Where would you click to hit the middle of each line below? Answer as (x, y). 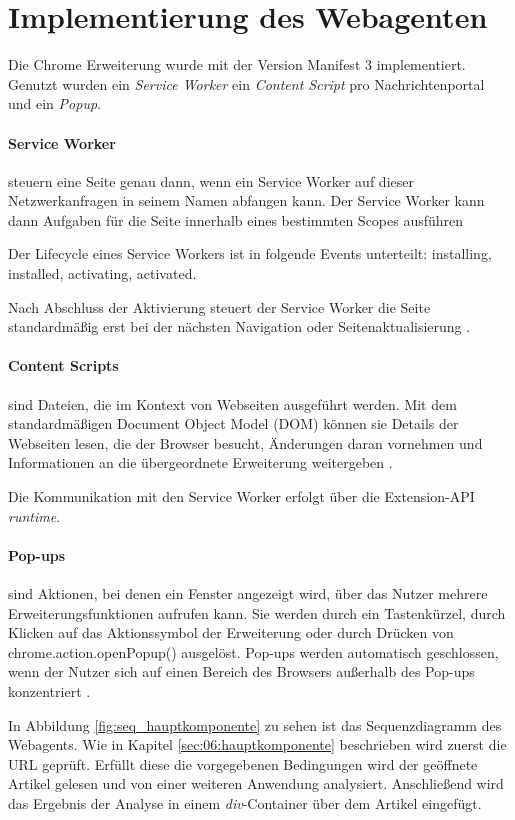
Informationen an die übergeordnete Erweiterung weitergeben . (200, 462)
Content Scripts (63, 365)
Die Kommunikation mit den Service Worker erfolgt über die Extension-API (241, 496)
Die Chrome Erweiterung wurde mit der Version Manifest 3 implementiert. (237, 64)
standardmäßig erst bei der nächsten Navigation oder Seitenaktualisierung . (239, 326)
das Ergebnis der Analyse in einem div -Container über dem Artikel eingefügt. (245, 802)
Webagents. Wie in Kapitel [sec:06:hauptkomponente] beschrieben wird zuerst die (257, 744)
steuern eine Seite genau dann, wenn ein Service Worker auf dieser (211, 180)
